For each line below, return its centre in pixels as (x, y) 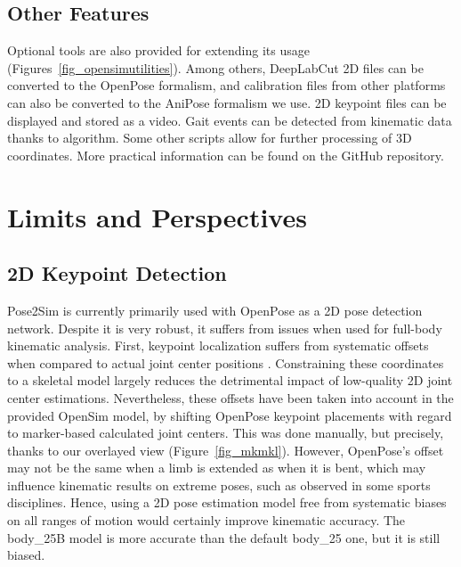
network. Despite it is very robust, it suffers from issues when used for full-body (225, 328)
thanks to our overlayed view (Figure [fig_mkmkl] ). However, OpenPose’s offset (226, 450)
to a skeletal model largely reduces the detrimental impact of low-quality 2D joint (230, 380)
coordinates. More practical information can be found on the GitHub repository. (226, 155)
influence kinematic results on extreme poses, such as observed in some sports (219, 485)
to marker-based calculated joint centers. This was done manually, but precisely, (226, 433)
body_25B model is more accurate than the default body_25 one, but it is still (224, 537)
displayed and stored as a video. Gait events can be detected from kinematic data (230, 120)
